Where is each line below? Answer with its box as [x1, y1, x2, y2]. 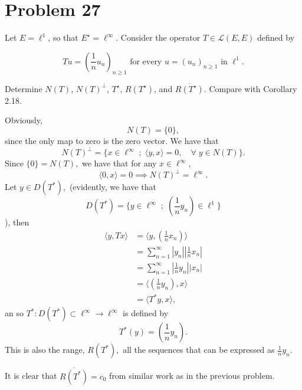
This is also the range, [5, 343, 85, 356]
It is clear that [5, 369, 57, 382]
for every [130, 57, 162, 66]
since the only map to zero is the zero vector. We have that [5, 134, 219, 146]
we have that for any [82, 157, 157, 169]
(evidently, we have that [69, 181, 156, 193]
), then [5, 216, 29, 228]
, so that [48, 31, 78, 44]
